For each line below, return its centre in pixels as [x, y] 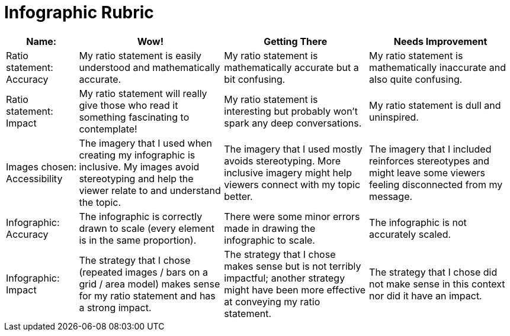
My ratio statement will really [143, 93]
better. [238, 196]
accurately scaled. [410, 234]
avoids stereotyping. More [283, 161]
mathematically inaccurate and [438, 67]
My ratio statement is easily [140, 55]
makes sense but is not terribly [293, 266]
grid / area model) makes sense [150, 284]
